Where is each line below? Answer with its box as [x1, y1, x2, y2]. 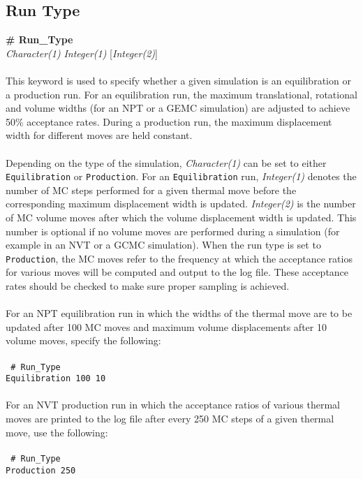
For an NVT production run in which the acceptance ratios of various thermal [6, 397, 340, 412]
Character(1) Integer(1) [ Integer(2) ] [6, 45, 158, 60]
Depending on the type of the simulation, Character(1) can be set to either [6, 155, 327, 170]
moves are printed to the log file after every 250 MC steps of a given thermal [6, 411, 334, 426]
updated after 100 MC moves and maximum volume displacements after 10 [6, 319, 327, 334]
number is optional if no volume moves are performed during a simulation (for [6, 223, 340, 238]
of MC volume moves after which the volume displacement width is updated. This [6, 209, 357, 224]
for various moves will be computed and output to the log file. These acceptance [6, 265, 349, 279]
